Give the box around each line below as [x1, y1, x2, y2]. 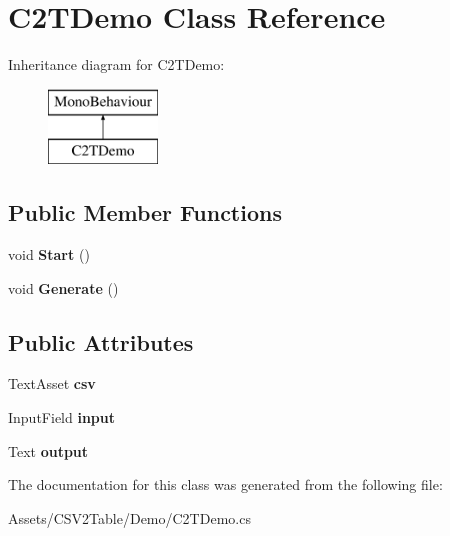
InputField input [8, 407, 116, 428]
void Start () [8, 244, 90, 265]
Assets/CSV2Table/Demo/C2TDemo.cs [8, 507, 251, 528]
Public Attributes [8, 326, 194, 357]
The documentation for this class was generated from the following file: [8, 474, 443, 495]
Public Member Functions [8, 197, 282, 228]
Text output [8, 440, 89, 461]
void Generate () [8, 277, 119, 298]
